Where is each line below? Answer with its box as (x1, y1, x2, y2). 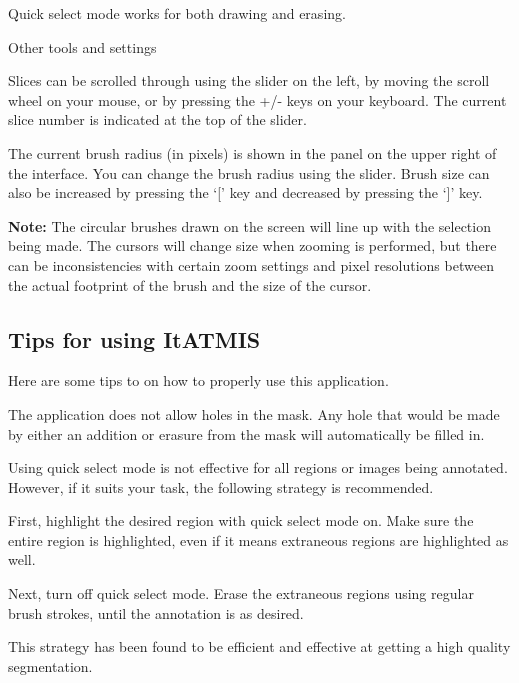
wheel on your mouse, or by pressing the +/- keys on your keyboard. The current (8, 89, 507, 110)
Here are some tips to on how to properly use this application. (8, 370, 389, 391)
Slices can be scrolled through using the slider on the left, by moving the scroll (8, 70, 490, 91)
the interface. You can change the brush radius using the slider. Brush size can (8, 162, 490, 183)
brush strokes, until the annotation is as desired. (8, 602, 304, 623)
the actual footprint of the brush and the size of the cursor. (8, 274, 372, 295)
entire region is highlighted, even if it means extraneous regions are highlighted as (8, 529, 509, 550)
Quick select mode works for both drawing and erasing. (8, 3, 346, 23)
